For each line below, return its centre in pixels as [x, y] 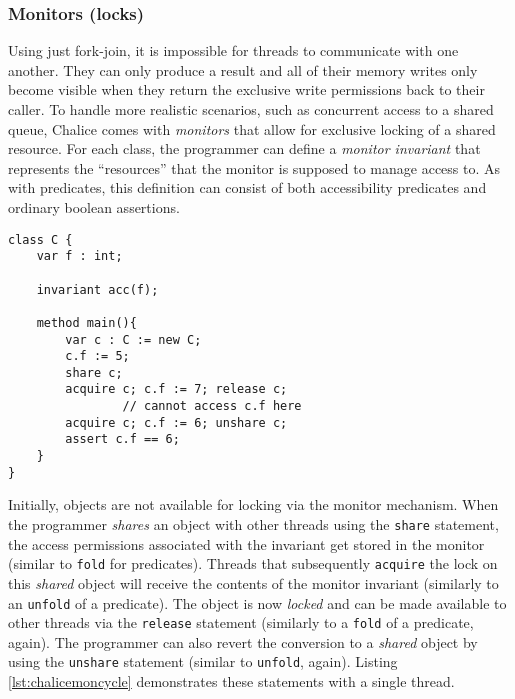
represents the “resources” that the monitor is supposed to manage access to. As [254, 167]
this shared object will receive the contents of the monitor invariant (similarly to [253, 582]
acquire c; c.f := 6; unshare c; [176, 422]
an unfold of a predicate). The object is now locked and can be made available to [257, 602]
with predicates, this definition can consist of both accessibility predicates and [247, 187]
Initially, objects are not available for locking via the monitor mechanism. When [253, 504]
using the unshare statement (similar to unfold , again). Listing [203, 661]
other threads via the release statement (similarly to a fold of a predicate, [241, 622]
